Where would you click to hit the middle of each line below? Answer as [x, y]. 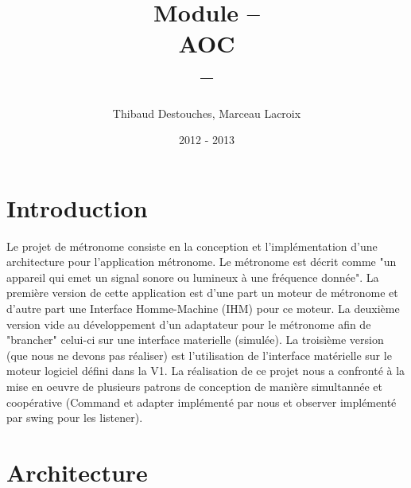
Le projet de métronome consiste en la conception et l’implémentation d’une [192, 246]
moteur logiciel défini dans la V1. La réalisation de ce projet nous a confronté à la [206, 371]
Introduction [77, 207]
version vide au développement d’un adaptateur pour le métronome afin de [189, 324]
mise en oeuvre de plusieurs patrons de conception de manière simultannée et [195, 386]
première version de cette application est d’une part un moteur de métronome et [202, 293]
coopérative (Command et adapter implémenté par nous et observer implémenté [202, 402]
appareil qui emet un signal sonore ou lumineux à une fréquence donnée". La [193, 277]
